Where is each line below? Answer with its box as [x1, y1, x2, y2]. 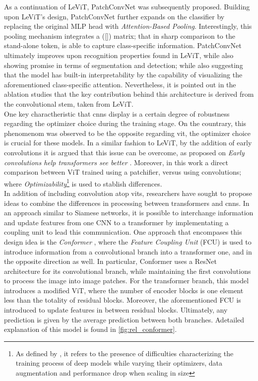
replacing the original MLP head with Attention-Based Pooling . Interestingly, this [4, 21, 252, 31]
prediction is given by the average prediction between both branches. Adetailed [4, 314, 245, 324]
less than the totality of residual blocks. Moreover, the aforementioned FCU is [4, 295, 241, 305]
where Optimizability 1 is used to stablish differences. [4, 177, 162, 189]
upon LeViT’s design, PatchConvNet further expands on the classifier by [4, 11, 225, 21]
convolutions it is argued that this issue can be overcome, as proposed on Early [4, 147, 245, 157]
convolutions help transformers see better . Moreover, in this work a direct [4, 157, 228, 167]
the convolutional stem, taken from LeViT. [4, 98, 133, 109]
